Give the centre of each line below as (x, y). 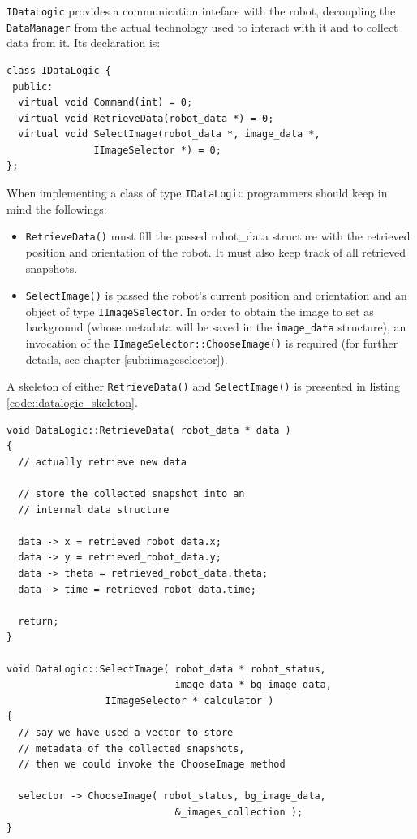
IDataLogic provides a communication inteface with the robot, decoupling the (201, 11)
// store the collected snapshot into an (131, 494)
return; (39, 621)
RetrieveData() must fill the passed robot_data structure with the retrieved (218, 236)
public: (33, 86)
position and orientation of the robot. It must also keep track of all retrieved (216, 251)
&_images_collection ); (239, 812)
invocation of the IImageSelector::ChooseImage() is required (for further (212, 343)
